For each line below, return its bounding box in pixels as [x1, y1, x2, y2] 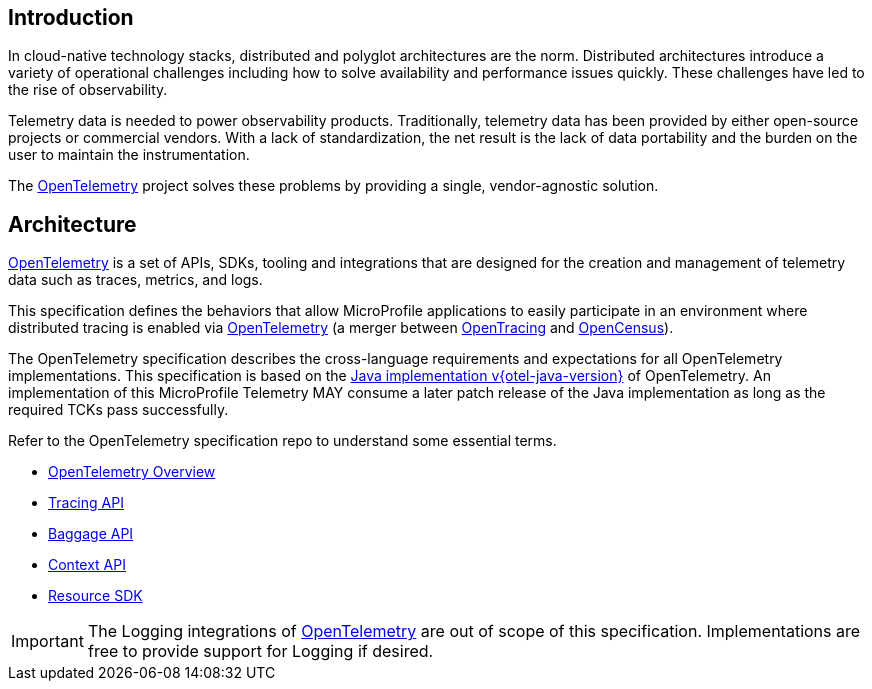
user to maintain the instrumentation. [8, 146, 250, 164]
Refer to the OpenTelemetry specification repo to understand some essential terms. [8, 432, 557, 450]
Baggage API [48, 525, 134, 543]
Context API [48, 556, 126, 574]
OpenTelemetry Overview [48, 463, 216, 481]
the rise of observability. [8, 81, 168, 99]
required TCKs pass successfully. [8, 401, 229, 419]
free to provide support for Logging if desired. [87, 641, 434, 662]
